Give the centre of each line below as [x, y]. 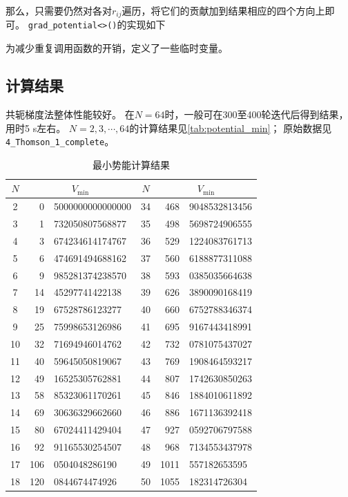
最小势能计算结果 [131, 164]
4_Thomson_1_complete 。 [60, 141]
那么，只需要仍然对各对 [59, 10]
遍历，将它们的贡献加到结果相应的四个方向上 [223, 10]
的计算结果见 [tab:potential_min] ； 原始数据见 [231, 128]
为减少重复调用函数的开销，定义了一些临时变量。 [117, 48]
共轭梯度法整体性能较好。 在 [70, 114]
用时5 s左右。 [36, 128]
